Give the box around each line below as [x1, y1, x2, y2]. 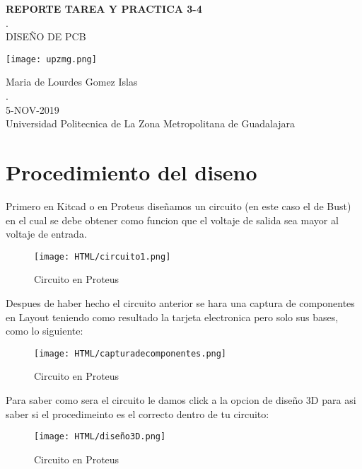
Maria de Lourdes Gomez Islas [6, 74, 138, 89]
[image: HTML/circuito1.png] [34, 251, 171, 262]
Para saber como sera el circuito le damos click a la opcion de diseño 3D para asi [6, 393, 356, 407]
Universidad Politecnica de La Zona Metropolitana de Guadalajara [6, 116, 296, 131]
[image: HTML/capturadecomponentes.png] [34, 348, 227, 359]
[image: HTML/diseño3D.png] [34, 432, 166, 442]
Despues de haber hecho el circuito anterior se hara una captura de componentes [6, 295, 355, 310]
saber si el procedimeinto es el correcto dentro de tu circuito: [6, 406, 269, 421]
